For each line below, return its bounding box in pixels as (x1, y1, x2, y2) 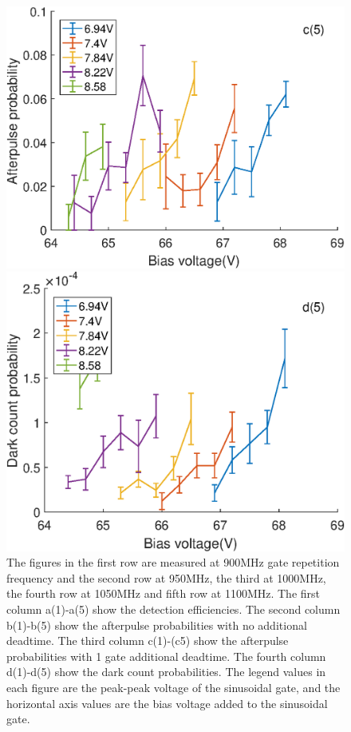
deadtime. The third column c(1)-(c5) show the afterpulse (6, 632, 289, 649)
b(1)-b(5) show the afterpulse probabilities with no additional (6, 616, 307, 633)
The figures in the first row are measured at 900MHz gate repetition (6, 554, 340, 571)
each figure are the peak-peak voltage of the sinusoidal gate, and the (6, 678, 341, 695)
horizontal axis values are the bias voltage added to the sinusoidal (6, 694, 328, 711)
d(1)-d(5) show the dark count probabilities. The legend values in (6, 663, 326, 680)
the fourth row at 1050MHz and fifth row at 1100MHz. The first (6, 585, 321, 602)
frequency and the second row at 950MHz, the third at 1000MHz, (6, 569, 326, 586)
